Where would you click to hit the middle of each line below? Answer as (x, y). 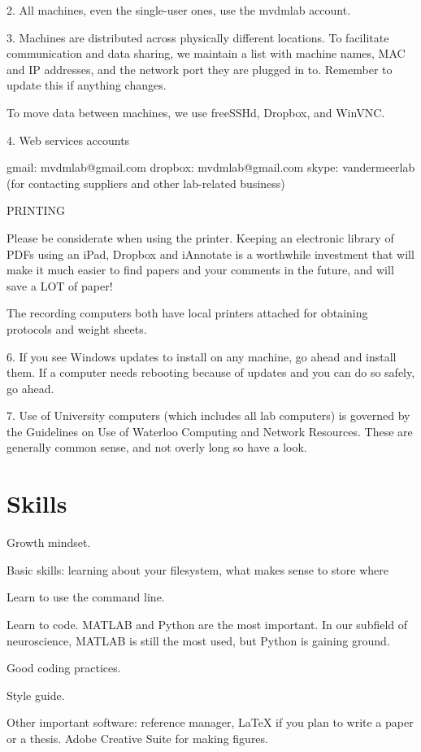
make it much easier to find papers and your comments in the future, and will (200, 270)
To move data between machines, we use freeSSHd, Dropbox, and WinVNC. (196, 112)
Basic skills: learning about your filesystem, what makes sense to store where (197, 569)
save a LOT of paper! (60, 285)
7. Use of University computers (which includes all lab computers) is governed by (208, 415)
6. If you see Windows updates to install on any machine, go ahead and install (202, 356)
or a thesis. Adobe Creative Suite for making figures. (137, 738)
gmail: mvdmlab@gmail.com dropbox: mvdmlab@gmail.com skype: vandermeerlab (211, 167)
